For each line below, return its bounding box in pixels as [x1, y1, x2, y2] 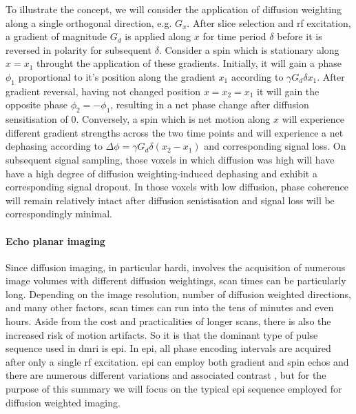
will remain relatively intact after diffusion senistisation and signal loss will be [6, 193, 335, 207]
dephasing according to [6, 139, 103, 153]
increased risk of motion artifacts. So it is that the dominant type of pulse [6, 327, 318, 342]
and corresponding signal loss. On [204, 139, 346, 153]
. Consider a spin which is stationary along [158, 42, 339, 57]
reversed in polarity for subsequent [6, 42, 151, 57]
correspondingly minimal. [6, 206, 112, 221]
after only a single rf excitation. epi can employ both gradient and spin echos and [6, 354, 349, 368]
